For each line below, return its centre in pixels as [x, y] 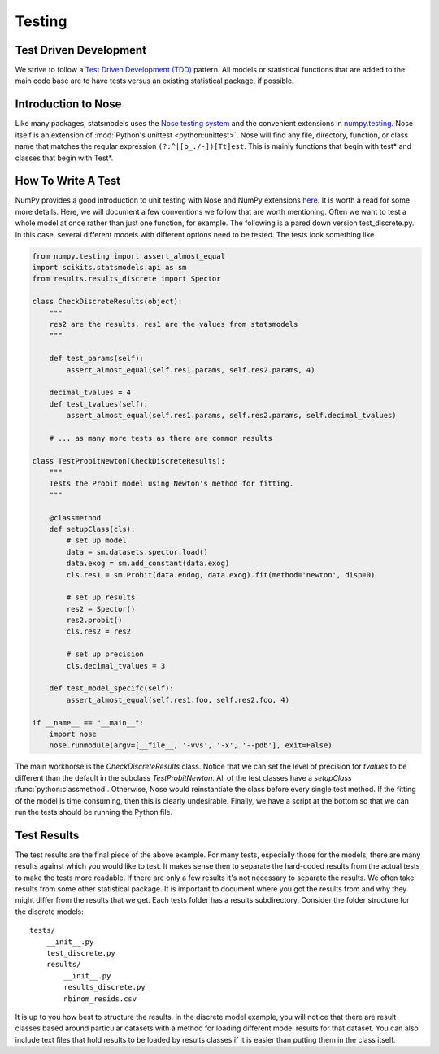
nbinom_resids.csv [100, 999]
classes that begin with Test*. [64, 158]
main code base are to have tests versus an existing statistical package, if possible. [154, 81]
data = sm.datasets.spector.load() [137, 552]
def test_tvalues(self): [99, 404]
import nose [73, 734]
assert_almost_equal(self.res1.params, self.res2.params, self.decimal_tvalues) [232, 416]
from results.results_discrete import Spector [126, 279]
